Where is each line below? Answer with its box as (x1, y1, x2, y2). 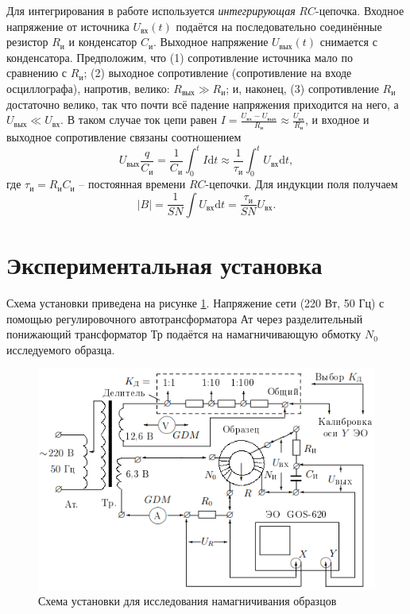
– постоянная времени (79, 176, 186, 192)
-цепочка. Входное (315, 2, 404, 18)
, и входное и (305, 111, 369, 128)
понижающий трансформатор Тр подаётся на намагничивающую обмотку (6, 326, 362, 342)
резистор (6, 33, 48, 50)
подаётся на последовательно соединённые (176, 17, 382, 34)
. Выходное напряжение (153, 33, 269, 50)
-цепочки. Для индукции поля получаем (205, 176, 398, 192)
